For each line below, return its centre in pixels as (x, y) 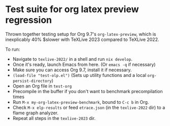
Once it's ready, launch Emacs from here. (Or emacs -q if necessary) (84, 64)
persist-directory (32, 81)
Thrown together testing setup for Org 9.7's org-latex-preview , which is (81, 34)
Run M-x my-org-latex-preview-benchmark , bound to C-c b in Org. (81, 102)
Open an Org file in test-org (42, 86)
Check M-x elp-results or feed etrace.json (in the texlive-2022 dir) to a (89, 107)
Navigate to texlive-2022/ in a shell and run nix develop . (73, 59)
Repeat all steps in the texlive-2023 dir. (54, 118)
